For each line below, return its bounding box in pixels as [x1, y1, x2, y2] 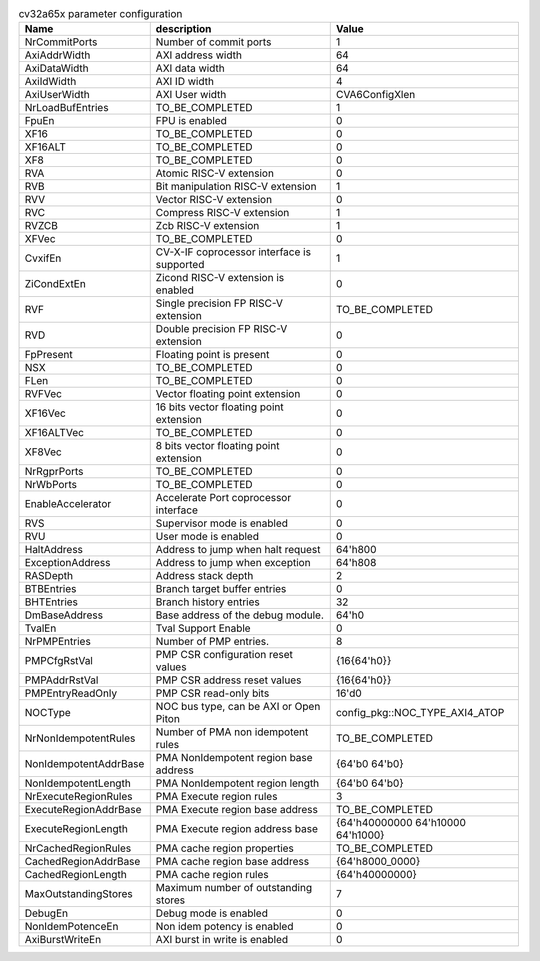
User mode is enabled [155, 530, 260, 544]
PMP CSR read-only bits [155, 686, 270, 700]
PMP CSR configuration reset [155, 648, 294, 662]
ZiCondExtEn [24, 277, 87, 291]
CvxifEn [24, 251, 62, 265]
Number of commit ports [155, 35, 272, 49]
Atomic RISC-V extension [155, 166, 275, 180]
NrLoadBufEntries [24, 101, 109, 115]
